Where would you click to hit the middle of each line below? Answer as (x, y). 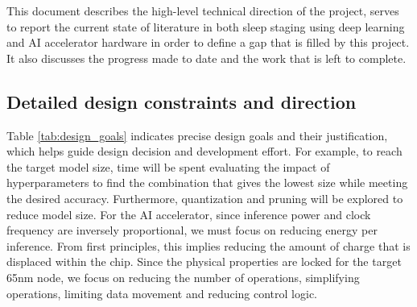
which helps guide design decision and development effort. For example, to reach (204, 151)
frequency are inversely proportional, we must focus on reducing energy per (192, 230)
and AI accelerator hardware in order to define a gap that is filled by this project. (208, 42)
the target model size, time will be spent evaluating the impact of (168, 166)
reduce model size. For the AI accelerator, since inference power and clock (189, 214)
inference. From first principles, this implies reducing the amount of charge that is (208, 245)
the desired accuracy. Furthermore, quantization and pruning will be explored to (205, 198)
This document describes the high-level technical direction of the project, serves (203, 10)
